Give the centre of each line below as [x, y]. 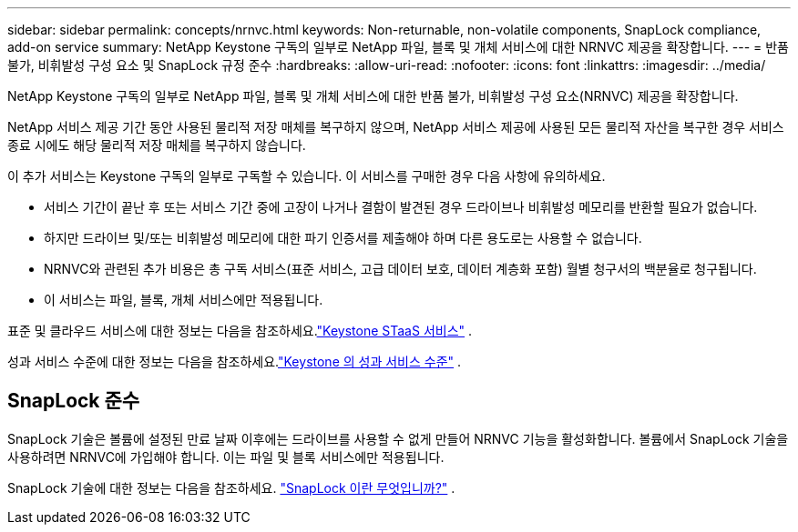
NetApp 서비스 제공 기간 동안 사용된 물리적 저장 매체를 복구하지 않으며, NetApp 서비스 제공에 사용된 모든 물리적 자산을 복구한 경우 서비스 [396, 127]
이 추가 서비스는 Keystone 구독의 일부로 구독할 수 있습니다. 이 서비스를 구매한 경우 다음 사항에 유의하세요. [307, 176]
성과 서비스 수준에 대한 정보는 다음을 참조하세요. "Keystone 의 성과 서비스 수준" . [235, 361]
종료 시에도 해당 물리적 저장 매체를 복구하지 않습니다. [157, 145]
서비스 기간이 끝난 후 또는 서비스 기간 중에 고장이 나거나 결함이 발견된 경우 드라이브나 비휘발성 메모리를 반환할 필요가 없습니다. [401, 207]
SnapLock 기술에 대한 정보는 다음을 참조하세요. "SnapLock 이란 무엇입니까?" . [231, 487]
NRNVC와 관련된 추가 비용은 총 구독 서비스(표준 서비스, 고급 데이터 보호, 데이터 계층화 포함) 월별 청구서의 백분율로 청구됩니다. [400, 269]
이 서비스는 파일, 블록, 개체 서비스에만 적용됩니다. [184, 300]
